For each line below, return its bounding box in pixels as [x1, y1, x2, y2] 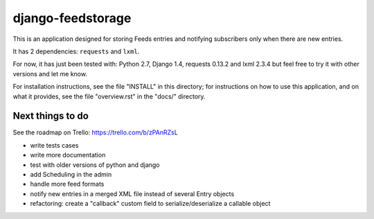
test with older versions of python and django [30, 160, 160, 169]
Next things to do [12, 110, 89, 122]
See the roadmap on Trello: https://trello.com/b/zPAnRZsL [12, 128, 178, 137]
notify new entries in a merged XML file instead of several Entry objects [30, 189, 235, 198]
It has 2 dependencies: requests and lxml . [12, 47, 140, 55]
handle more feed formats [30, 180, 105, 189]
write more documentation [30, 151, 106, 159]
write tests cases [30, 141, 79, 149]
